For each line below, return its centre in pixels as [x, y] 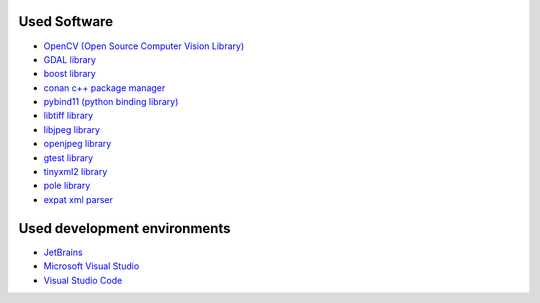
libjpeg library [71, 129]
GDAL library [70, 59]
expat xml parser [78, 199]
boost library [70, 74]
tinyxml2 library [75, 172]
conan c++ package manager [104, 87]
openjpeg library [77, 144]
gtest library [68, 157]
